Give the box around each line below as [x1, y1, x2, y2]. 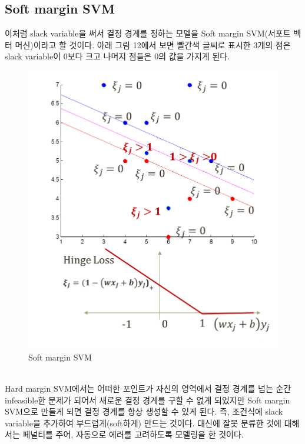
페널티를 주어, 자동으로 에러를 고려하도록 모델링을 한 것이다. [22, 428, 244, 440]
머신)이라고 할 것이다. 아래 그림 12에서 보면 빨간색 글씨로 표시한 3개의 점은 [15, 38, 291, 51]
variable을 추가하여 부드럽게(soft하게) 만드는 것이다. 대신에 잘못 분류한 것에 [5, 416, 281, 429]
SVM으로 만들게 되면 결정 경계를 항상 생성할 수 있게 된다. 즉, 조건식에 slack [5, 405, 283, 418]
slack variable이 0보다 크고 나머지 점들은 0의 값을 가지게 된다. [5, 50, 230, 62]
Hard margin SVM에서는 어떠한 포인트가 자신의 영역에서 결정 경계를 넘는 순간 [5, 382, 291, 395]
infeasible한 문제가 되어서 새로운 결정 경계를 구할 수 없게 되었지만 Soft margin [5, 393, 290, 406]
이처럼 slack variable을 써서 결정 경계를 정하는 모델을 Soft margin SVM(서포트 [5, 27, 291, 39]
